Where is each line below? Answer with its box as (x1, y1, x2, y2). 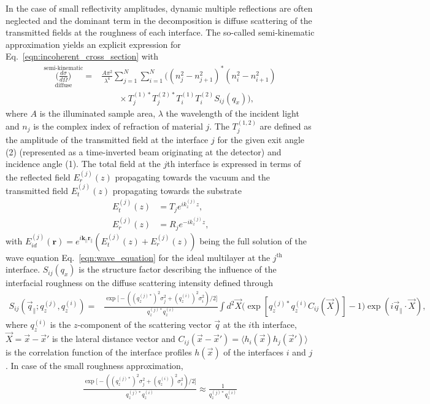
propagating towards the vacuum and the (115, 170, 270, 183)
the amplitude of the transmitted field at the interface (6, 133, 209, 146)
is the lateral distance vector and (52, 332, 175, 345)
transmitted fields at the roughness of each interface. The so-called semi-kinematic (6, 26, 315, 39)
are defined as (259, 119, 312, 132)
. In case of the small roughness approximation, (6, 359, 183, 372)
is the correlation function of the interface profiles (6, 346, 192, 359)
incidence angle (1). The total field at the (6, 157, 161, 170)
